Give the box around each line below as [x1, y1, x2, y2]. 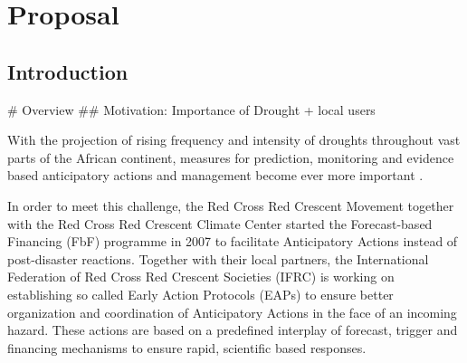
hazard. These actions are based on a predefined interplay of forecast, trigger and [7, 320, 458, 339]
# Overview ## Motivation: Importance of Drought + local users [7, 100, 376, 119]
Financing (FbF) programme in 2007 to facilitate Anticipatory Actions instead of [7, 232, 458, 251]
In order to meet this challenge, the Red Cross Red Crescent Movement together [7, 196, 454, 215]
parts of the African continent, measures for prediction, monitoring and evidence [7, 148, 454, 167]
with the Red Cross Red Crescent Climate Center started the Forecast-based [7, 214, 433, 233]
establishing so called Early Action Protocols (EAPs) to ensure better [7, 284, 394, 303]
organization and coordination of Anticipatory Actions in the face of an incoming [7, 302, 457, 321]
